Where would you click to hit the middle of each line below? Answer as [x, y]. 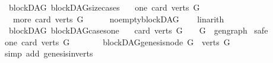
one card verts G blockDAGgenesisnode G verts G [117, 42]
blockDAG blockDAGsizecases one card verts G [104, 7]
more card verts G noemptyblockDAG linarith [118, 19]
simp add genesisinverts [49, 53]
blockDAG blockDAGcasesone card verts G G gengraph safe [138, 30]
